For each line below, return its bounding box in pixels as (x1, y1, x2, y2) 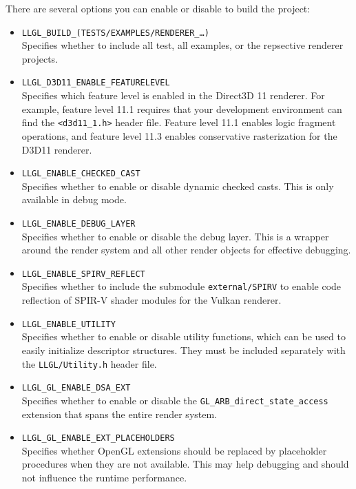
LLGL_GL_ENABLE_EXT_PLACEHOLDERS (21, 433, 175, 444)
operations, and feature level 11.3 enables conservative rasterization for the (21, 128, 337, 143)
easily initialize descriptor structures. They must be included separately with (21, 342, 346, 357)
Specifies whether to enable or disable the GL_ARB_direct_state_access (21, 393, 328, 407)
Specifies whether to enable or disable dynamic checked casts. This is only (21, 178, 334, 193)
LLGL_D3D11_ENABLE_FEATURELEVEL (21, 78, 170, 88)
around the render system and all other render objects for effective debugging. (21, 242, 351, 257)
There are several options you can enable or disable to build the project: (6, 1, 311, 15)
